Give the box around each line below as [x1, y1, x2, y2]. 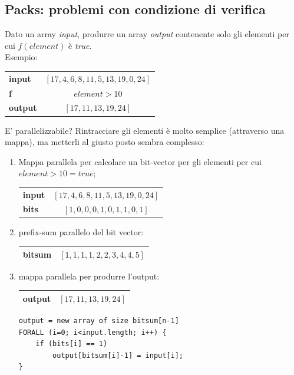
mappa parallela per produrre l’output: [18, 269, 160, 282]
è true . [68, 39, 92, 51]
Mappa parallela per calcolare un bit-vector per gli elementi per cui [18, 155, 262, 167]
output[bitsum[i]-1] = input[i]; [52, 351, 183, 360]
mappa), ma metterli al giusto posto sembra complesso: [5, 136, 204, 148]
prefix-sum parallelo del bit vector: [18, 225, 144, 238]
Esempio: [5, 51, 38, 63]
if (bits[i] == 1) [35, 340, 108, 348]
